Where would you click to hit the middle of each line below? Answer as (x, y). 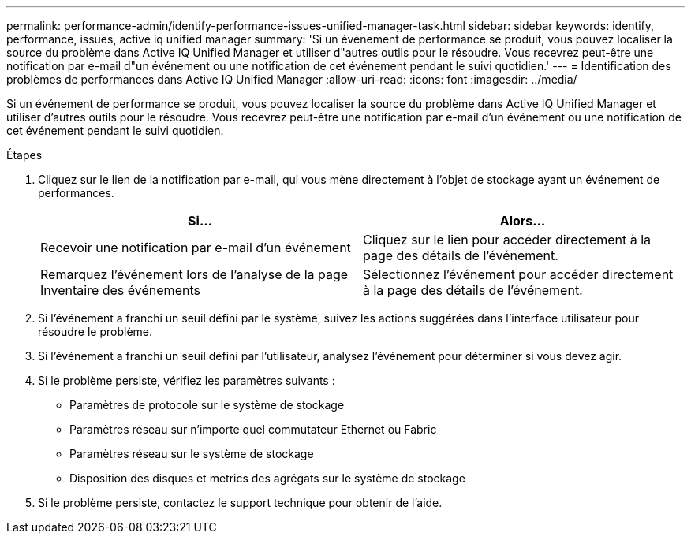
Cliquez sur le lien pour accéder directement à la (507, 240)
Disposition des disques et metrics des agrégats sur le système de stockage (267, 478)
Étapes (24, 155)
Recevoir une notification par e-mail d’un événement (196, 248)
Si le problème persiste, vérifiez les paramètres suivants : (187, 380)
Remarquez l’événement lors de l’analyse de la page (194, 274)
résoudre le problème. (95, 331)
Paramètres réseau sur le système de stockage (192, 454)
